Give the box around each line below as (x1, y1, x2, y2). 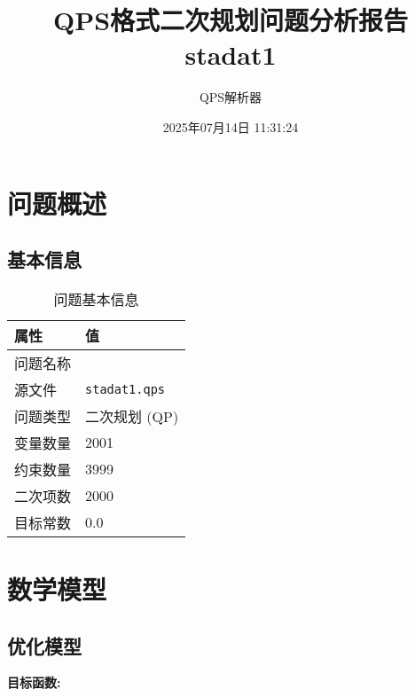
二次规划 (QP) (85, 405, 179, 427)
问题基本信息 (53, 288, 139, 309)
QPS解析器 (199, 88, 262, 106)
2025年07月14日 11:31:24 (162, 117, 299, 136)
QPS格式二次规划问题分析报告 (52, 2, 409, 38)
